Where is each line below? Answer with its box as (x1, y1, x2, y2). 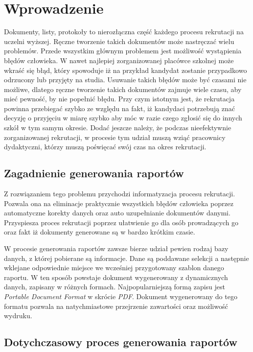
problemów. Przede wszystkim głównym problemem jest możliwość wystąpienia (4, 46, 242, 56)
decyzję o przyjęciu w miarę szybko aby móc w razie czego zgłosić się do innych (4, 113, 242, 123)
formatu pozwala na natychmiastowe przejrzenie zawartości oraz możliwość (4, 301, 228, 311)
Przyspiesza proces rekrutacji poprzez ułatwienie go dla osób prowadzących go (4, 217, 239, 227)
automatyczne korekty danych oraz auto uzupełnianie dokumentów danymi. (4, 208, 230, 218)
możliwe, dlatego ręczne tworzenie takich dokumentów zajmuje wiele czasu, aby (4, 84, 242, 94)
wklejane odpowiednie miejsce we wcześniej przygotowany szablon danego (4, 262, 224, 273)
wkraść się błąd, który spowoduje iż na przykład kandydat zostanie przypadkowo (4, 65, 247, 75)
